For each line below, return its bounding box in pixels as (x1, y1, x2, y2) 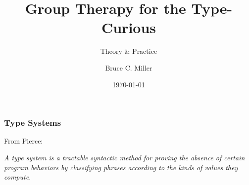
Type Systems (4, 116, 61, 129)
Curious (101, 17, 156, 37)
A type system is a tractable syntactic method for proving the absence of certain (4, 152, 245, 162)
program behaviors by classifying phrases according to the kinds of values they (4, 162, 238, 172)
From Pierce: (4, 136, 43, 146)
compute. (4, 172, 31, 182)
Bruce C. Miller (105, 62, 152, 73)
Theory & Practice (100, 46, 157, 56)
